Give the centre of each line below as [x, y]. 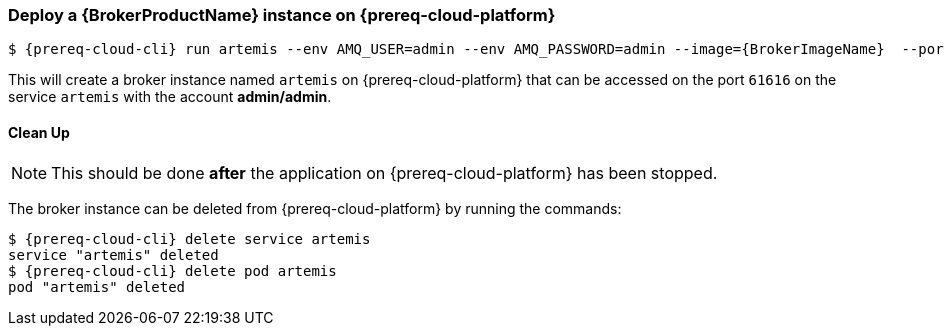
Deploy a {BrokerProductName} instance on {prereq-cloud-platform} [282, 15]
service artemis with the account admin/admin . [170, 97]
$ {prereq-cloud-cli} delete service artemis [189, 238]
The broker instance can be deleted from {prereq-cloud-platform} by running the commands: [315, 208]
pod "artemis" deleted [97, 286]
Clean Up [39, 132]
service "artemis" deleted [113, 254]
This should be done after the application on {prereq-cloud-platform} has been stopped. [384, 172]
